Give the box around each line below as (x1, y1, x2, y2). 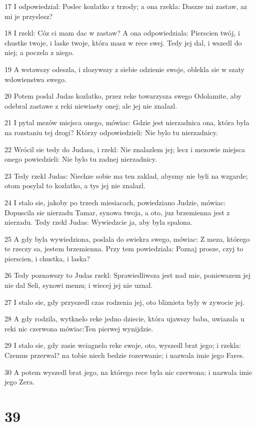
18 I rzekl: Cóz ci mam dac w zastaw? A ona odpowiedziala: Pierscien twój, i (4, 28, 240, 38)
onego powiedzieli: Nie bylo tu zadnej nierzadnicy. (4, 154, 157, 164)
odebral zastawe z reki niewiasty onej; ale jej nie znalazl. (4, 100, 177, 111)
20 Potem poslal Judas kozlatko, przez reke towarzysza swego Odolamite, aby (4, 91, 241, 101)
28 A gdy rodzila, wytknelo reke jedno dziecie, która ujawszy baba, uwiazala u (4, 313, 244, 324)
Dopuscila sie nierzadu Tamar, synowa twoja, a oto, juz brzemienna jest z (4, 207, 230, 217)
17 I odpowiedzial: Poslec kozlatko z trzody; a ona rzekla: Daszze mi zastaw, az (4, 1, 247, 11)
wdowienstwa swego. (4, 74, 66, 84)
